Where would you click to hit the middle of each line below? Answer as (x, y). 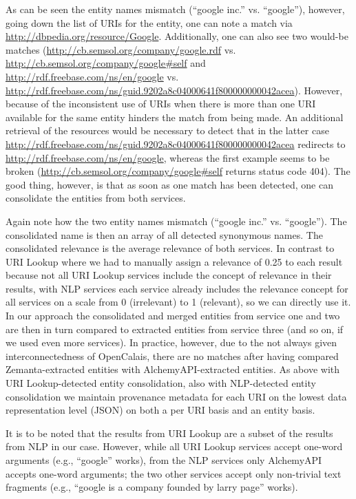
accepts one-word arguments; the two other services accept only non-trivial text (174, 473)
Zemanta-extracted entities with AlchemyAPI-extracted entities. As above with (173, 369)
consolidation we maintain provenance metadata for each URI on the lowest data (176, 396)
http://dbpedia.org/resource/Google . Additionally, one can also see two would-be (177, 36)
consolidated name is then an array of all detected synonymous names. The (164, 234)
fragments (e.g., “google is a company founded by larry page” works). (152, 487)
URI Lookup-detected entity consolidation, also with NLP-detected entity (161, 383)
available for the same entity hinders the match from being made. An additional (175, 117)
